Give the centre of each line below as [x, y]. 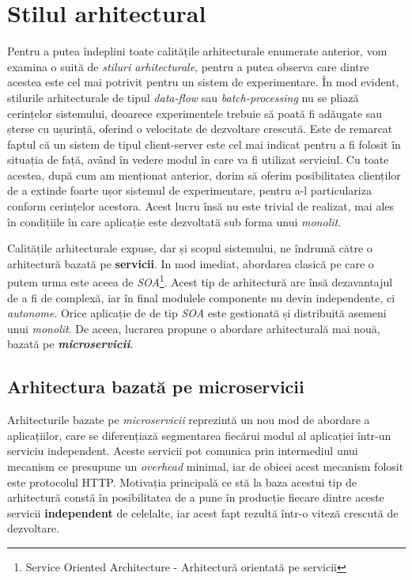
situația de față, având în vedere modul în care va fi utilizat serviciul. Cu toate [198, 159]
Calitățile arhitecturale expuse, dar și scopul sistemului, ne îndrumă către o [190, 248]
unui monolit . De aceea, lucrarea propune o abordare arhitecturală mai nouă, [194, 328]
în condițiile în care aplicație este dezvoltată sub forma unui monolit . [174, 221]
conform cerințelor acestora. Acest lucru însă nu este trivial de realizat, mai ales [201, 206]
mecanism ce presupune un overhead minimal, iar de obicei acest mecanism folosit [206, 466]
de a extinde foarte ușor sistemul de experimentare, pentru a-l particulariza [189, 190]
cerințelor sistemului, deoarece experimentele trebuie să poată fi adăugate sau [195, 113]
